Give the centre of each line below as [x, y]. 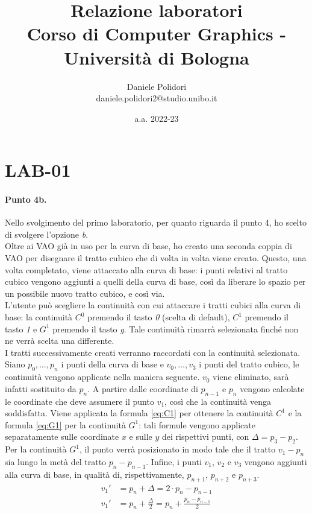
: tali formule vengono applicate [197, 424]
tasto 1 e [21, 328]
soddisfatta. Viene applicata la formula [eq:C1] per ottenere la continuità [139, 413]
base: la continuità [39, 317]
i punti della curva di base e [112, 364]
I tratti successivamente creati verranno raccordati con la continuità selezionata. [153, 352]
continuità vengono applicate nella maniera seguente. [102, 377]
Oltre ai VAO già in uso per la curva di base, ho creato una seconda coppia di [148, 246]
